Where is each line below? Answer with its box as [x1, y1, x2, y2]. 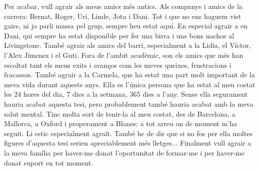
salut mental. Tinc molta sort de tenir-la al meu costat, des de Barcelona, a [4, 108, 235, 119]
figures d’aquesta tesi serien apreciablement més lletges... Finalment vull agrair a [4, 138, 251, 148]
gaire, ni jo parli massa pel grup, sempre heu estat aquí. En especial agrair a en [4, 20, 247, 31]
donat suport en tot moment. [4, 157, 93, 168]
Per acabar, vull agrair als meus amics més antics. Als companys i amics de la [4, 1, 242, 11]
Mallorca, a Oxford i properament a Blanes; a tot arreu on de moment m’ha [4, 118, 237, 129]
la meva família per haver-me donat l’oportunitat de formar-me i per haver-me [4, 147, 244, 158]
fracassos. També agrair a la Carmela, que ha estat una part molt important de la [4, 69, 255, 80]
